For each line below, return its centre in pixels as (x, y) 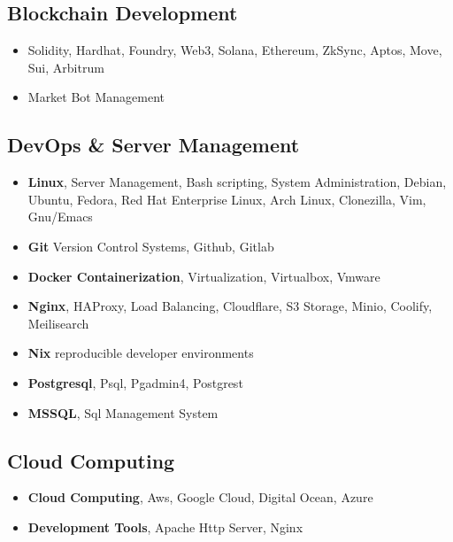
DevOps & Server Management (154, 145)
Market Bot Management (96, 97)
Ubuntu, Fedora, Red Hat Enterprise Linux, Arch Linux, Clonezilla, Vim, (227, 199)
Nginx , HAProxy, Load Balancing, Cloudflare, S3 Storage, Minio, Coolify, (230, 306)
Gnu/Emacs (60, 217)
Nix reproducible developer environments (141, 353)
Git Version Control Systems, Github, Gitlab (151, 246)
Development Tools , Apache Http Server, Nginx (165, 527)
